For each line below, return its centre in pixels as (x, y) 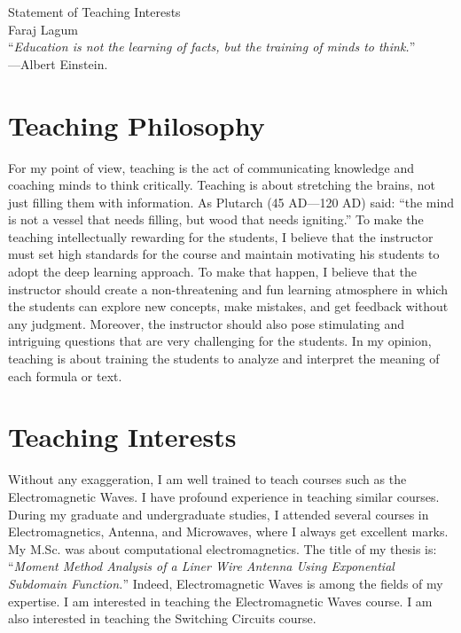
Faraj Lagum (43, 29)
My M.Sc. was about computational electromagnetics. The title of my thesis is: (223, 548)
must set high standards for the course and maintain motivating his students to (224, 254)
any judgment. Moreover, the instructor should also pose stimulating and (207, 323)
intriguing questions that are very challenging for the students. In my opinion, (220, 341)
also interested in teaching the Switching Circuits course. (162, 618)
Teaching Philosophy (137, 125)
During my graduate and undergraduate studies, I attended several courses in (219, 514)
